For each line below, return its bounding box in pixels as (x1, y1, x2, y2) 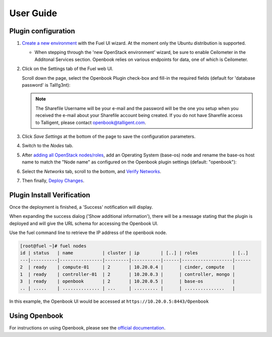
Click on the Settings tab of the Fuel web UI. (22, 66, 113, 72)
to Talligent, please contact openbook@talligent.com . (35, 119, 146, 126)
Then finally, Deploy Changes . (22, 177, 85, 184)
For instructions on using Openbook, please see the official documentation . (9, 325, 166, 331)
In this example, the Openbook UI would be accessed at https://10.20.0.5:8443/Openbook (9, 298, 209, 305)
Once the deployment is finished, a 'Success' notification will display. (9, 204, 153, 210)
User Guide (9, 8, 57, 19)
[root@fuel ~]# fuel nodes (20, 243, 87, 249)
